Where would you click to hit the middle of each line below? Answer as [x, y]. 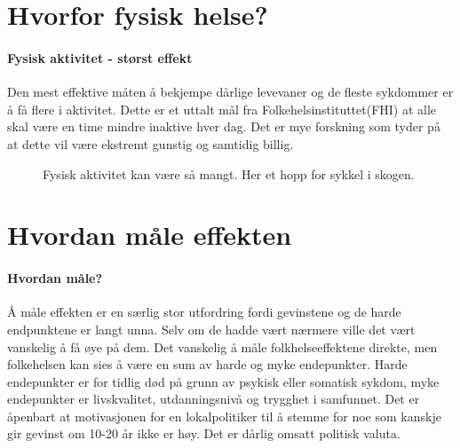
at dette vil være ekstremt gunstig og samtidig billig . [151, 143]
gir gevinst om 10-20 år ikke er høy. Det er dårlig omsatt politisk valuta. [204, 433]
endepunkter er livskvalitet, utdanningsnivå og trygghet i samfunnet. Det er [214, 399]
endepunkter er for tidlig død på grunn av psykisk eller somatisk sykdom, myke [223, 381]
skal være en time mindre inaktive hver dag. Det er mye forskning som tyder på [224, 126]
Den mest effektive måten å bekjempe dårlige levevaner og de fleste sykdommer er [230, 92]
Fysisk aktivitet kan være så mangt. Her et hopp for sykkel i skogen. [229, 173]
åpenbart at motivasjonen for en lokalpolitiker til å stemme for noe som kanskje [224, 416]
